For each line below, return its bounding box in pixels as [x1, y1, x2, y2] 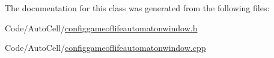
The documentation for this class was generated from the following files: [5, 2, 270, 14]
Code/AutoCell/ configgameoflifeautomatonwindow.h [5, 21, 198, 34]
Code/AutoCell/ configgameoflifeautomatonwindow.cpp [5, 41, 206, 54]
